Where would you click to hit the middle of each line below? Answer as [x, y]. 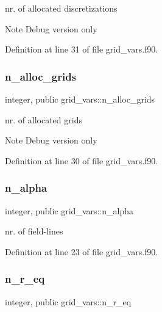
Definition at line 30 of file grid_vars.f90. [82, 160]
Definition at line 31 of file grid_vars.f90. [82, 49]
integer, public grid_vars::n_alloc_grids [80, 99]
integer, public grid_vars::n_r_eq [68, 301]
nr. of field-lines [34, 231]
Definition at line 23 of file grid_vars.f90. [82, 251]
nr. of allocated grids [44, 119]
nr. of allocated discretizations [61, 8]
